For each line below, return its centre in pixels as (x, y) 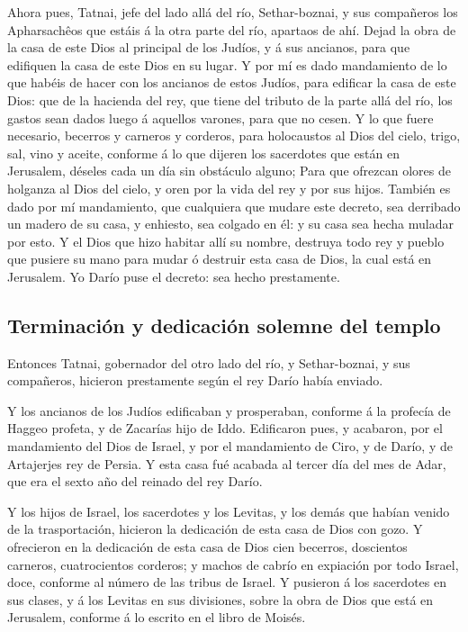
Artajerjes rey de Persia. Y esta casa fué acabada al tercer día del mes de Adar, (227, 463)
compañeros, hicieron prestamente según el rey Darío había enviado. (195, 380)
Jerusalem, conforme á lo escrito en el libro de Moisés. (157, 617)
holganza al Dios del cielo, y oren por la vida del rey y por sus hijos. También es (229, 188)
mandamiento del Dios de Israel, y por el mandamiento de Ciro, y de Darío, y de (230, 446)
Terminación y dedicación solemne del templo (224, 325)
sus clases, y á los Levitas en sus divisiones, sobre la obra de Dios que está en (220, 599)
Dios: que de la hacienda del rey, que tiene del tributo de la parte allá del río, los (230, 99)
